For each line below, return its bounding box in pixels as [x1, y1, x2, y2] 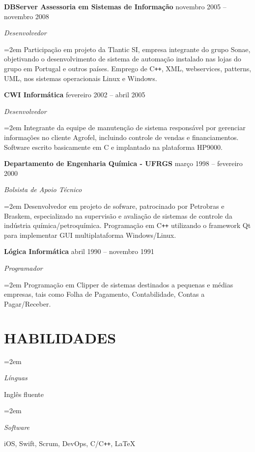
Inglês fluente [4, 389, 44, 399]
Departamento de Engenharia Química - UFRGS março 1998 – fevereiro [4, 158, 243, 169]
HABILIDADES [4, 327, 116, 347]
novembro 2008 [4, 11, 49, 21]
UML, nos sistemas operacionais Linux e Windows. [4, 73, 157, 83]
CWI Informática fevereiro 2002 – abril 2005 [4, 89, 145, 100]
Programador [4, 263, 43, 273]
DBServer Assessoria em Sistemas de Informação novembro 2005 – [4, 1, 227, 11]
